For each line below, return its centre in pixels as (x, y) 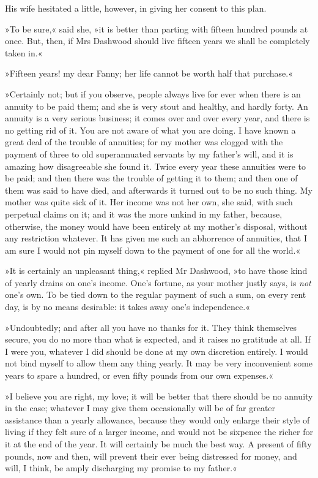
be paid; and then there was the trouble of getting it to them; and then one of (151, 178)
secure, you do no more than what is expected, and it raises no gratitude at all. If (158, 339)
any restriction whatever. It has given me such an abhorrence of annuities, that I (156, 238)
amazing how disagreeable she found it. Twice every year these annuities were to (155, 166)
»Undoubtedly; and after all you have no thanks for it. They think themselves (151, 327)
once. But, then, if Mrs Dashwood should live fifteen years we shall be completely (157, 41)
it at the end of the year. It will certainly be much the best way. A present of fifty (158, 444)
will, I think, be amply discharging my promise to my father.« (121, 468)
